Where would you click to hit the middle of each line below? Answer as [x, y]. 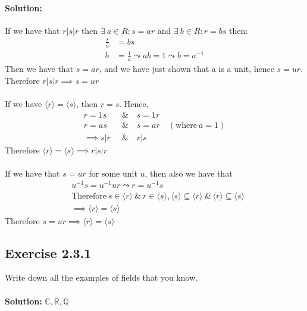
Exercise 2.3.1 [48, 252]
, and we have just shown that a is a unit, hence [187, 69]
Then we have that [39, 69]
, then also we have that [189, 173]
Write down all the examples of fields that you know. [101, 277]
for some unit [113, 173]
